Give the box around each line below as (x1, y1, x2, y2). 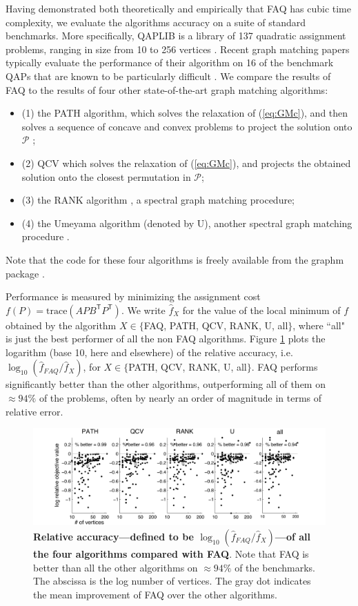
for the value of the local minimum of (182, 302, 341, 317)
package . (6, 266, 45, 280)
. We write (121, 302, 166, 317)
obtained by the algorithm (6, 317, 117, 332)
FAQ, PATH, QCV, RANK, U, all (143, 317, 288, 332)
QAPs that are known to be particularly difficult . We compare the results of (6, 68, 331, 83)
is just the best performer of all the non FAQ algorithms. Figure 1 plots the (6, 331, 326, 346)
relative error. (6, 404, 63, 418)
